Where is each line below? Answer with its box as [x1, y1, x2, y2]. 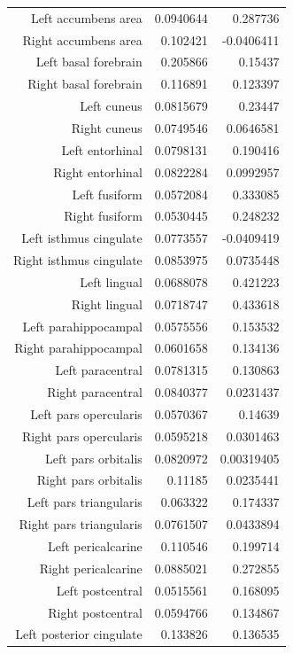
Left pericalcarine [47, 537, 143, 555]
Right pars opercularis [21, 426, 143, 445]
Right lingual [71, 294, 143, 313]
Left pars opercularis [30, 404, 143, 423]
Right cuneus [71, 118, 143, 136]
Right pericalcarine [39, 558, 143, 577]
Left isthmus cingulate [21, 229, 143, 247]
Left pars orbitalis [45, 448, 143, 467]
